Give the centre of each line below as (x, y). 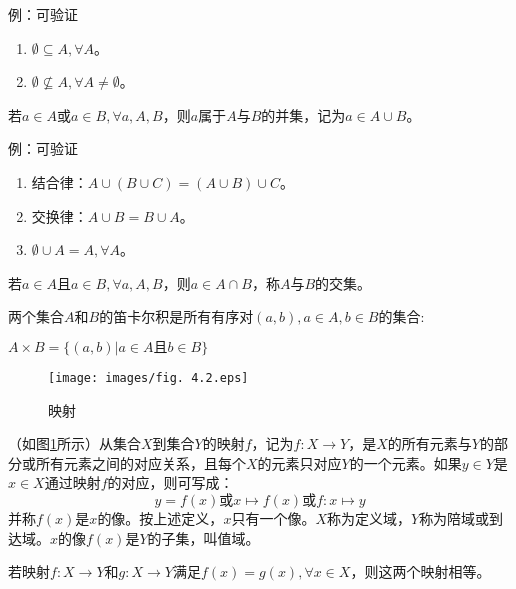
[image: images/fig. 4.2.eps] (148, 377)
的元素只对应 (299, 462)
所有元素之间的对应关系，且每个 (140, 462)
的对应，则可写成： (170, 482)
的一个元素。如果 (405, 462)
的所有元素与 (429, 443)
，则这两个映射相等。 (420, 571)
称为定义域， (368, 517)
